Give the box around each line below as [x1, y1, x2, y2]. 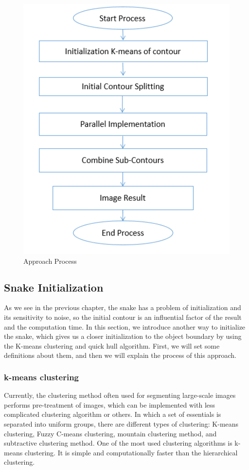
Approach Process [23, 255, 77, 266]
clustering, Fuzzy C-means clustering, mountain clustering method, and [4, 428, 217, 438]
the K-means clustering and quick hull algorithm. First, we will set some [4, 340, 220, 351]
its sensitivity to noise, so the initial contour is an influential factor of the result [4, 312, 242, 322]
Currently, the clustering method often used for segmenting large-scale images [4, 390, 236, 400]
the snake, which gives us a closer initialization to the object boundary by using [4, 331, 242, 341]
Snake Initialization [4, 279, 104, 294]
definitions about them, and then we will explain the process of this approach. [4, 350, 236, 360]
